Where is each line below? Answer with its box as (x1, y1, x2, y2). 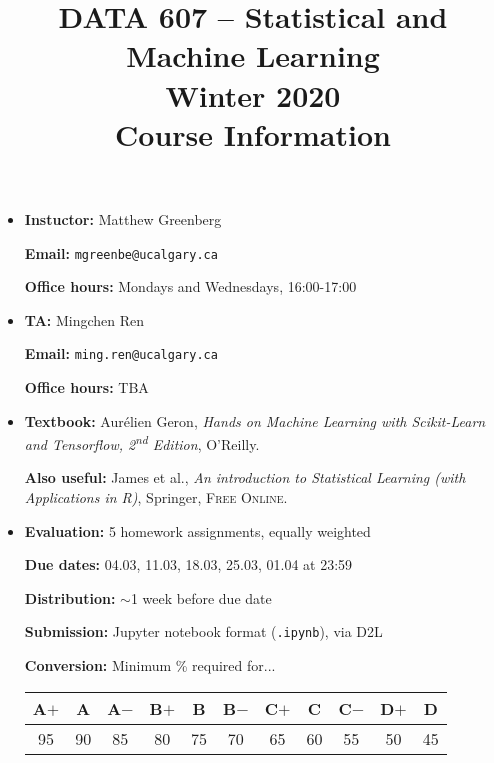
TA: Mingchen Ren (24, 309, 145, 330)
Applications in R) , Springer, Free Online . (24, 487, 288, 508)
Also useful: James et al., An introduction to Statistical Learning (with (24, 467, 466, 488)
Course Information (115, 113, 391, 154)
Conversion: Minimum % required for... (24, 655, 276, 676)
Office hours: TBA (24, 377, 149, 398)
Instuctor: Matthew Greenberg (24, 208, 222, 229)
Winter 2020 (165, 74, 341, 115)
